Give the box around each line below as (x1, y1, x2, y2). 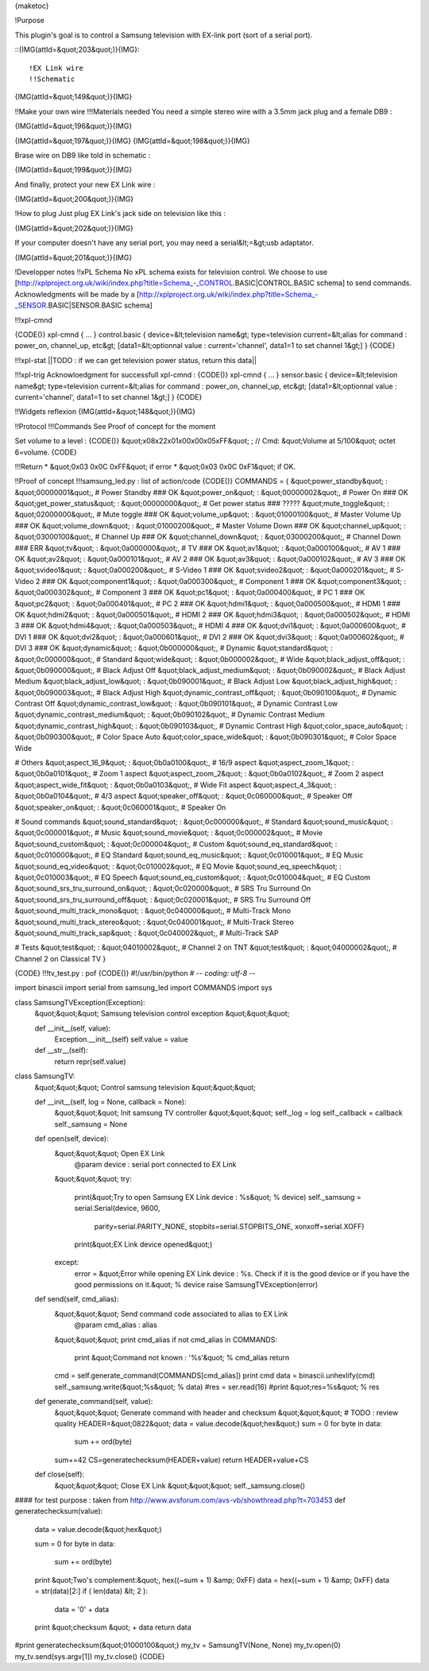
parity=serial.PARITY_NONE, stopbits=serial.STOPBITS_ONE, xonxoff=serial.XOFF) (94, 1221, 365, 1231)
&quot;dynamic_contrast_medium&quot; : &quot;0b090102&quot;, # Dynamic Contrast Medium (14, 710, 326, 719)
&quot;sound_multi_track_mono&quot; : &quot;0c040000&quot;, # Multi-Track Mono (14, 906, 292, 915)
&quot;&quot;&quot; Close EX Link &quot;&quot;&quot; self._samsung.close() (54, 1480, 306, 1490)
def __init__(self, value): (34, 1023, 111, 1033)
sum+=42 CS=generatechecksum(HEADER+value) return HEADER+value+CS (54, 1455, 309, 1464)
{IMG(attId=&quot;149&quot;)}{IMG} (14, 92, 133, 102)
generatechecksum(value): (14, 1507, 103, 1516)
